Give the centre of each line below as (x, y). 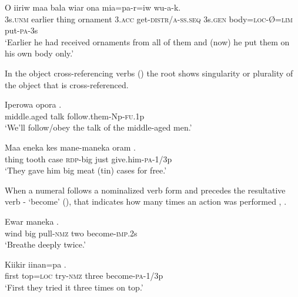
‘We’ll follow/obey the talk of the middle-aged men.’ (98, 127)
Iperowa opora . (33, 104)
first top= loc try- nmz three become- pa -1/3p (84, 276)
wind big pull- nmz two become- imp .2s (71, 233)
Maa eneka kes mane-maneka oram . (70, 147)
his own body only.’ (39, 53)
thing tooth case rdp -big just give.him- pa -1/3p (88, 158)
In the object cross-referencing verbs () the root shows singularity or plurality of (149, 73)
